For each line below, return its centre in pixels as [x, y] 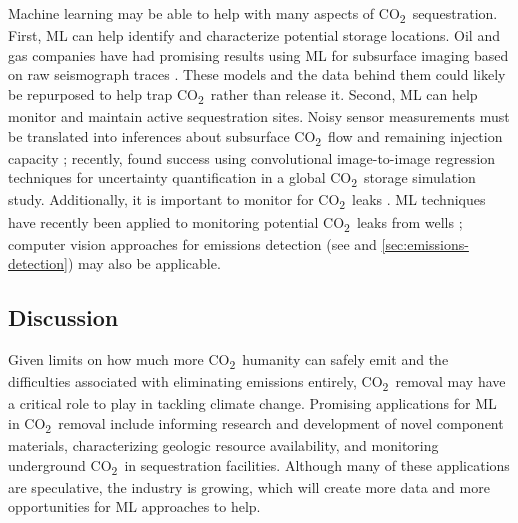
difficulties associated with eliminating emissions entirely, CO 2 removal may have [257, 383]
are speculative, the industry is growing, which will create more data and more [249, 486]
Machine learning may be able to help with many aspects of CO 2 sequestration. [253, 14]
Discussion [63, 317]
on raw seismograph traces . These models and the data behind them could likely [257, 74]
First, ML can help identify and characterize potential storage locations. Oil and [254, 35]
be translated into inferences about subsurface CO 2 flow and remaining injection [255, 137]
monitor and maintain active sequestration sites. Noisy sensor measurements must [259, 116]
